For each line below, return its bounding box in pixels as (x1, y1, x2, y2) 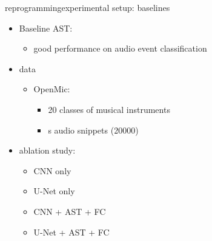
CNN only (33, 164, 71, 177)
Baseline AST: (19, 21, 73, 34)
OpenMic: (33, 83, 70, 95)
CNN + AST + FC (33, 205, 106, 217)
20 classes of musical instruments (48, 103, 170, 115)
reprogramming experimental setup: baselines (5, 1, 170, 13)
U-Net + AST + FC (33, 225, 110, 238)
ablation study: (19, 144, 76, 157)
